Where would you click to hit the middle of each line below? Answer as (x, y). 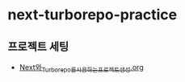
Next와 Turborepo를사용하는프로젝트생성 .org (81, 68)
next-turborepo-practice (92, 15)
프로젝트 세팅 (38, 46)
